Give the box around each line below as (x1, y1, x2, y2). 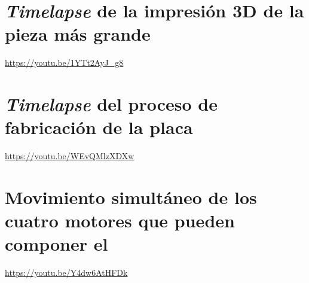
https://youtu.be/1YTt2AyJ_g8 (5, 56, 124, 69)
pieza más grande (5, 22, 151, 46)
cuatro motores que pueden (5, 208, 235, 233)
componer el (5, 232, 108, 256)
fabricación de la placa (5, 115, 193, 139)
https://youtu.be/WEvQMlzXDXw (5, 150, 134, 162)
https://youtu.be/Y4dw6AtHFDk (5, 266, 128, 279)
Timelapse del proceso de (5, 92, 218, 117)
